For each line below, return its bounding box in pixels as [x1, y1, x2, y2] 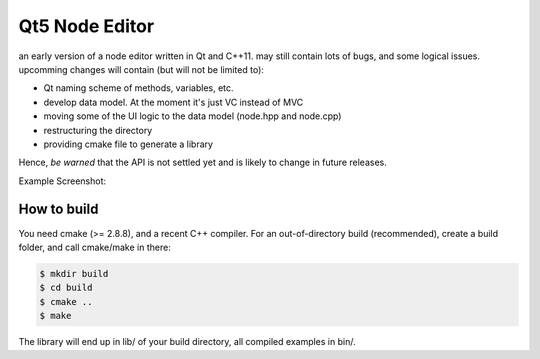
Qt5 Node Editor [18, 15, 155, 37]
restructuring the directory [43, 124, 153, 136]
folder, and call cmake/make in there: [18, 241, 172, 253]
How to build [18, 201, 99, 218]
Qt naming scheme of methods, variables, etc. [43, 82, 234, 94]
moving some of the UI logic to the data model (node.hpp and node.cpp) [43, 110, 342, 122]
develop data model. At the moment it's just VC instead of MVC [43, 96, 304, 108]
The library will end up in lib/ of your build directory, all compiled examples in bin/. [18, 336, 356, 348]
